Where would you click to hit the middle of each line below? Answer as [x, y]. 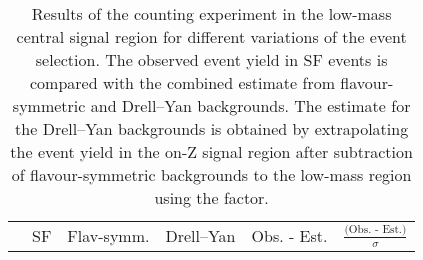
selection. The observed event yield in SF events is [211, 59]
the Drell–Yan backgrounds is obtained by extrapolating [212, 128]
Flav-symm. [108, 235]
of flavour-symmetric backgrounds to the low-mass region [211, 174]
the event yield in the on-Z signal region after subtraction [211, 151]
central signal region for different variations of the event [211, 36]
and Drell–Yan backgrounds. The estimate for [250, 105]
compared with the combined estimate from [182, 82]
